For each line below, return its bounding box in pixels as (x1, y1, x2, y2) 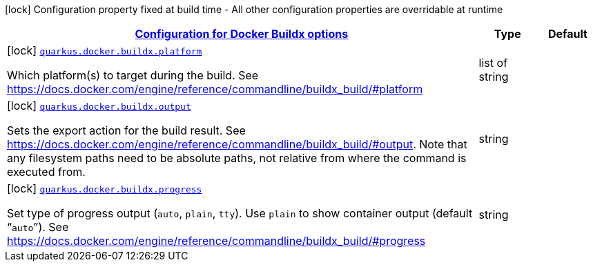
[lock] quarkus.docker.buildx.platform (7, 43, 202, 57)
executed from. (7, 165, 86, 179)
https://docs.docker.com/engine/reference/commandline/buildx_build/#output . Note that (7, 137, 467, 151)
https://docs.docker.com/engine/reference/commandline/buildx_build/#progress (7, 234, 426, 248)
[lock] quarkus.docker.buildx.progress (7, 181, 202, 195)
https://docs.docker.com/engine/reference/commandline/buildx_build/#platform (7, 82, 423, 96)
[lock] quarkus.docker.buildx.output (7, 99, 191, 112)
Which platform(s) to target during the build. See (7, 68, 259, 82)
